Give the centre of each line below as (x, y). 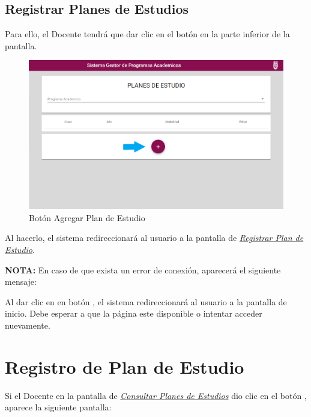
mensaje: (21, 282)
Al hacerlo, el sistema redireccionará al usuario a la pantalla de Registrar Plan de (154, 238)
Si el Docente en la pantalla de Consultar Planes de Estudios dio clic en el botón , (156, 395)
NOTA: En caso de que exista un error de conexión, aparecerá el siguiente (143, 269)
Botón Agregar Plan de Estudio (87, 217)
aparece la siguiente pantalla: (58, 407)
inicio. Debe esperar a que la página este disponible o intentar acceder (134, 313)
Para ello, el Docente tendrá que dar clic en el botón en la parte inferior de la (147, 34)
